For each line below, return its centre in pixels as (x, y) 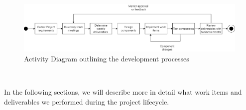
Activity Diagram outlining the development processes (107, 58)
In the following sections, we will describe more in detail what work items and (123, 91)
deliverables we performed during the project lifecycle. (87, 101)
